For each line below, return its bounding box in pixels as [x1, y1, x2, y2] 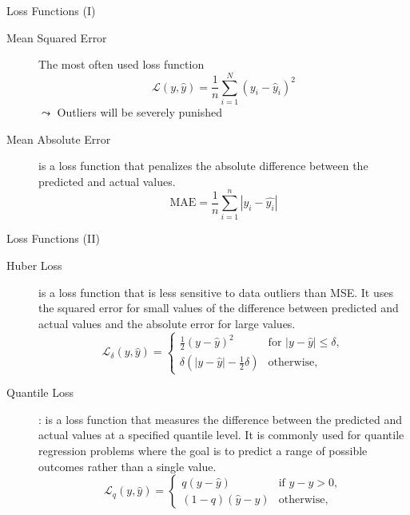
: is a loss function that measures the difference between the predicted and [38, 410, 403, 427]
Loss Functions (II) [6, 230, 100, 247]
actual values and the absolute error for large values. [38, 315, 296, 331]
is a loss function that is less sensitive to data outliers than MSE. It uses [38, 283, 393, 300]
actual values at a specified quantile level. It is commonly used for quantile [38, 426, 404, 443]
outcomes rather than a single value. [38, 458, 217, 474]
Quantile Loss [6, 384, 74, 401]
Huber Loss [6, 257, 62, 273]
